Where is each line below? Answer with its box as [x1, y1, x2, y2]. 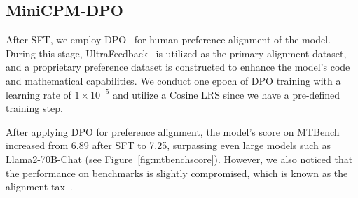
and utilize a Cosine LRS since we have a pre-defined [113, 87, 340, 101]
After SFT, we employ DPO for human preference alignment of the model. [6, 32, 331, 47]
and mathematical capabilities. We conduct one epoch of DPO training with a [6, 73, 341, 87]
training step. [6, 101, 63, 115]
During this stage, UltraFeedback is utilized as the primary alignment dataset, [6, 45, 347, 60]
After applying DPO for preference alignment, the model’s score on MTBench [6, 124, 340, 139]
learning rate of [6, 87, 71, 101]
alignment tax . [6, 179, 73, 194]
